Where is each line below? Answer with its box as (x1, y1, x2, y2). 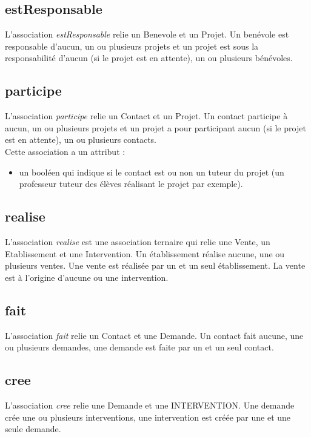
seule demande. (5, 422, 61, 435)
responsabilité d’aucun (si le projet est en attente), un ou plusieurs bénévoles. (5, 51, 293, 64)
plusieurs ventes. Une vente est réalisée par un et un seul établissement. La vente (5, 259, 306, 272)
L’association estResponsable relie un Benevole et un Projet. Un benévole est (5, 28, 289, 41)
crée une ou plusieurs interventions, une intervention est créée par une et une (5, 410, 291, 423)
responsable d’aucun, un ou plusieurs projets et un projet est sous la (5, 39, 259, 52)
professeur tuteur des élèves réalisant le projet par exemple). (19, 177, 243, 190)
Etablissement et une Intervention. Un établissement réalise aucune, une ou (5, 247, 285, 260)
